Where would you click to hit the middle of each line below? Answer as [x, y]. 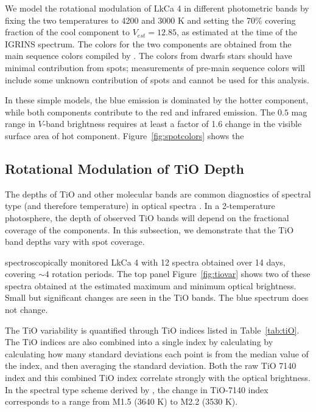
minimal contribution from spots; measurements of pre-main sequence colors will [155, 67]
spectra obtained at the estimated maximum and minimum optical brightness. [151, 285]
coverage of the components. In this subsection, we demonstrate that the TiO [149, 229]
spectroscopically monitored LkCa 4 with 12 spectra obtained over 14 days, [145, 262]
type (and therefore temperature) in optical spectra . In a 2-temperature [140, 206]
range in [20, 124]
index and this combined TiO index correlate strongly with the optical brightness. [158, 378]
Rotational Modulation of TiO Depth [125, 168]
